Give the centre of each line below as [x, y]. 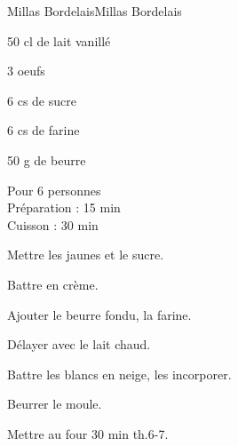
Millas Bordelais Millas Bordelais [95, 11]
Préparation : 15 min [64, 207]
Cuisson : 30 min [53, 224]
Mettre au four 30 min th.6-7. [88, 433]
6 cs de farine [44, 130]
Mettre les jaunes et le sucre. [86, 255]
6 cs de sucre [42, 100]
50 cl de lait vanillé [59, 40]
